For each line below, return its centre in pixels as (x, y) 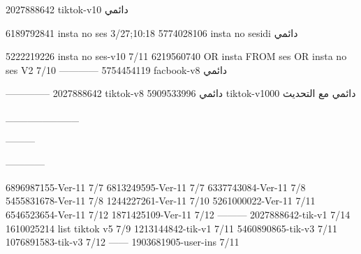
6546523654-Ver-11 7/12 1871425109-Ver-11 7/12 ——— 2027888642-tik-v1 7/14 (178, 214)
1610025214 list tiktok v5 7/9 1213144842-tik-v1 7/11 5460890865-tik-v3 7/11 (171, 228)
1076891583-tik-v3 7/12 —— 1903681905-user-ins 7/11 (123, 242)
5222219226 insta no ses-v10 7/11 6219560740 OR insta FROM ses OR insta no (176, 56)
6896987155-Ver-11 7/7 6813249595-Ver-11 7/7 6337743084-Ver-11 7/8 (156, 187)
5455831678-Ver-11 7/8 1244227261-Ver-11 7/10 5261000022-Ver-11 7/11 (161, 201)
